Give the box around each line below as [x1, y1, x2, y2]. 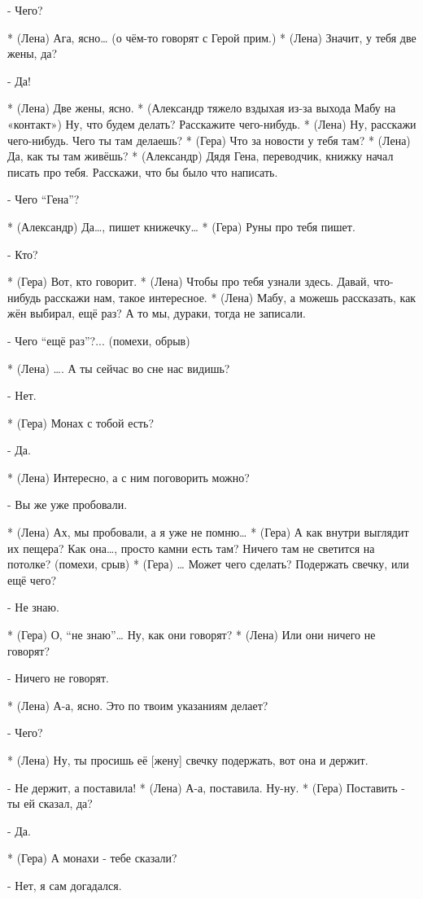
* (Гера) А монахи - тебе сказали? [7, 849, 177, 866]
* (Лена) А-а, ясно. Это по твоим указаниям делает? [7, 696, 268, 713]
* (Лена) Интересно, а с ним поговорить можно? [7, 468, 250, 485]
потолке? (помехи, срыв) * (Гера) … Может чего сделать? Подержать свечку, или [7, 555, 409, 572]
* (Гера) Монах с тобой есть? [7, 414, 155, 431]
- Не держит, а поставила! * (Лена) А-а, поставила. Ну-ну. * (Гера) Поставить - [7, 778, 405, 796]
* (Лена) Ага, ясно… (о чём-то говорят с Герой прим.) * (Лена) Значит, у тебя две [7, 29, 416, 46]
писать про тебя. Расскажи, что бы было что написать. [7, 163, 278, 180]
